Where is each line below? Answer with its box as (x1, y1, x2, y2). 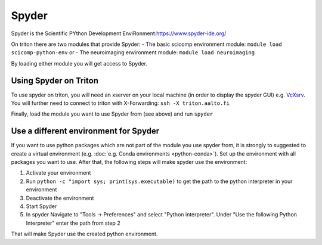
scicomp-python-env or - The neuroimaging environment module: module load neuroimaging (11, 49, 255, 56)
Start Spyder (26, 203, 57, 210)
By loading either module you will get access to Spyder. (11, 60, 147, 67)
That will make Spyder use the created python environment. (11, 230, 158, 238)
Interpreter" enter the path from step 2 (26, 219, 120, 227)
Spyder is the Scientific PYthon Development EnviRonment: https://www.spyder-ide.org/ (11, 30, 227, 37)
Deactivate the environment (26, 194, 94, 201)
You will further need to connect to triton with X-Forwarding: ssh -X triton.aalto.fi (11, 100, 230, 107)
